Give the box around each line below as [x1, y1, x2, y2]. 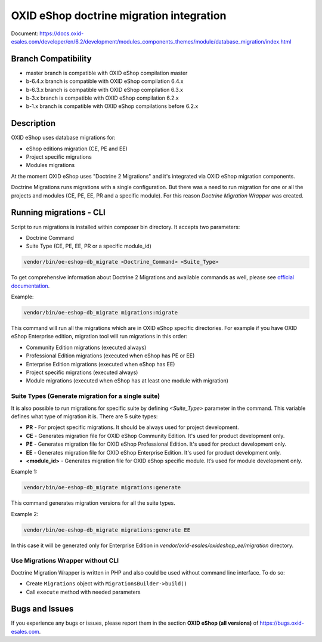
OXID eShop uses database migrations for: [11, 134, 116, 141]
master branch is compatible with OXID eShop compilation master [26, 69, 188, 76]
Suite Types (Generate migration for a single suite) [11, 392, 160, 400]
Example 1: [11, 468, 38, 476]
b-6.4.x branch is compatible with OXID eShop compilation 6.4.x [26, 78, 184, 85]
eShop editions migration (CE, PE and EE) [26, 145, 128, 152]
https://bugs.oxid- [259, 619, 304, 626]
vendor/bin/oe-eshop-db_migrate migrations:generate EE [23, 526, 191, 533]
